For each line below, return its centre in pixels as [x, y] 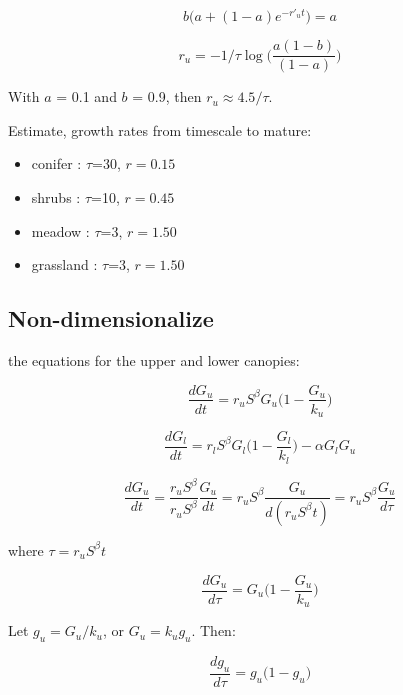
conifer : [56, 163]
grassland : [64, 264]
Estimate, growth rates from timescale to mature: [160, 129]
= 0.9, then [167, 96]
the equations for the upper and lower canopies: [154, 359]
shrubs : [56, 196]
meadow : [60, 230]
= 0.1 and [86, 96]
